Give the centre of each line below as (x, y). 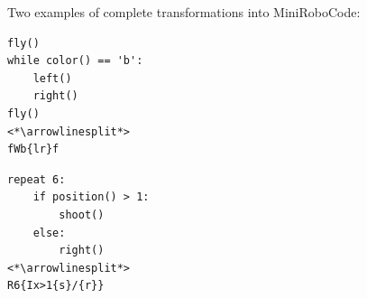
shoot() (82, 214)
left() (52, 78)
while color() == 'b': (75, 61)
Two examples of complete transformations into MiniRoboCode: (184, 12)
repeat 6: (37, 179)
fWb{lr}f (33, 149)
